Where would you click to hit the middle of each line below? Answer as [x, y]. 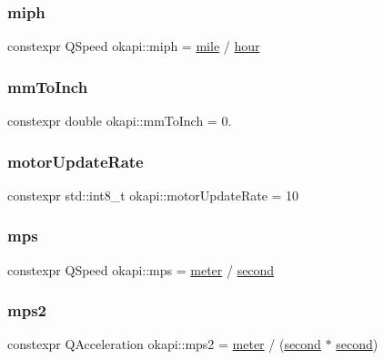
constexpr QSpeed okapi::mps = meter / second [141, 269]
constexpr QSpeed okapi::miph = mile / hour [134, 46]
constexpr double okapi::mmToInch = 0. [120, 121]
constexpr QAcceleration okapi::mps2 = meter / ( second [164, 344]
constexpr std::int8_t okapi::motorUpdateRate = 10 [153, 195]
